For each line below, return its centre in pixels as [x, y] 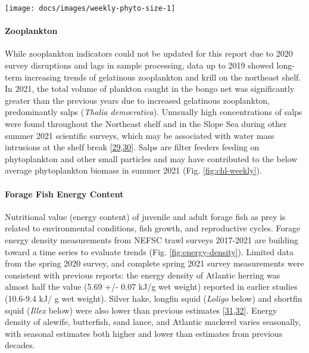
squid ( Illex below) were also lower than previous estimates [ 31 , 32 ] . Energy [141, 310]
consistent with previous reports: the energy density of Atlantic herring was [143, 275]
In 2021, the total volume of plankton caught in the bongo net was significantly [150, 89]
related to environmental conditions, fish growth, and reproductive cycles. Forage [153, 228]
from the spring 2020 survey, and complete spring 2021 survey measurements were [154, 263]
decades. [20, 345]
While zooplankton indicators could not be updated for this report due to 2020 [149, 53]
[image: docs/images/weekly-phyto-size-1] [90, 8]
